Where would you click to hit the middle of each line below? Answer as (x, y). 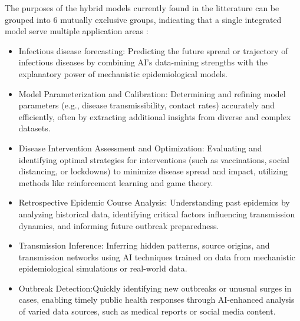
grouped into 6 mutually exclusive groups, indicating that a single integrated (143, 19)
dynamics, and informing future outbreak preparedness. (119, 225)
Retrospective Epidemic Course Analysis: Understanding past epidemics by (154, 202)
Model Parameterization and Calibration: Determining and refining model (152, 93)
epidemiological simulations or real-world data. (103, 268)
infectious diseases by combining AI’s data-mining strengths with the (143, 62)
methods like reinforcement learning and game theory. (116, 182)
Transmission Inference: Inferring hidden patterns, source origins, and (144, 245)
